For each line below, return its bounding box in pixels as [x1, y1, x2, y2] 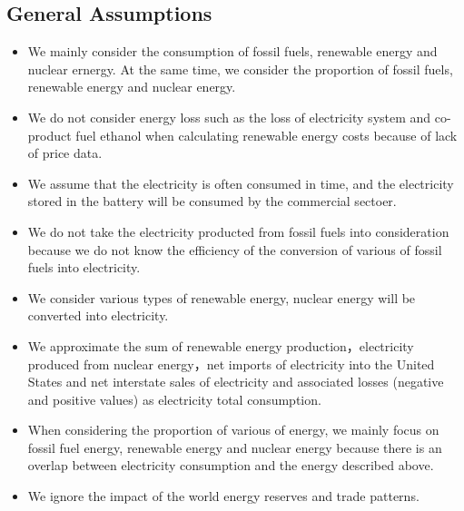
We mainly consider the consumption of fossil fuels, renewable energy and [27, 42, 438, 61]
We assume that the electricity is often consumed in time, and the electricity [27, 173, 454, 192]
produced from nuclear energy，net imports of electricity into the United [27, 354, 435, 373]
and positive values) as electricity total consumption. [27, 389, 321, 408]
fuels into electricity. [27, 258, 141, 277]
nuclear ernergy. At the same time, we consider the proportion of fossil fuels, [27, 59, 453, 78]
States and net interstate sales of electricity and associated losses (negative [27, 372, 444, 391]
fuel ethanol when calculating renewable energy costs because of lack [75, 125, 458, 144]
